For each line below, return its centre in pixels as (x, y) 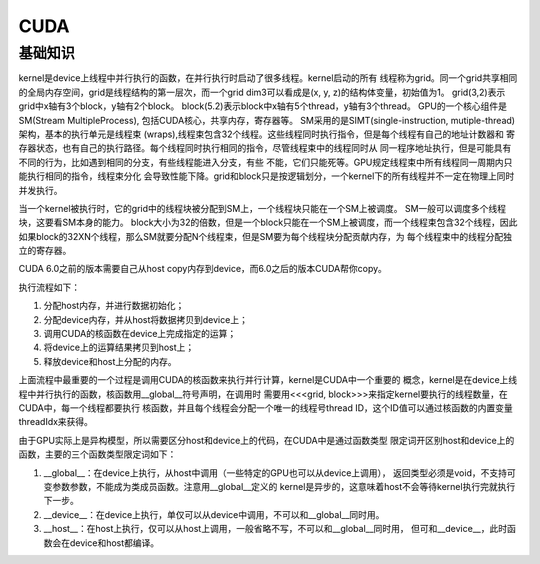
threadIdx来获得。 (56, 422)
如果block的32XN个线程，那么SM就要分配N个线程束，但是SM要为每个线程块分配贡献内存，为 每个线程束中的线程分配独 (265, 236)
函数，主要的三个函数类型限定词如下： (97, 454)
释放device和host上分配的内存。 (110, 361)
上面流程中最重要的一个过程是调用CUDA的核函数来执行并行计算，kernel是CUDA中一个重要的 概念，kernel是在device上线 (268, 380)
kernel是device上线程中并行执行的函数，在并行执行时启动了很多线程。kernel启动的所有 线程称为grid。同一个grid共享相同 (268, 78)
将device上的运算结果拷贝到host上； (119, 347)
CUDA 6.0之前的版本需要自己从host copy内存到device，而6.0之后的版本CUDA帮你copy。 (202, 269)
